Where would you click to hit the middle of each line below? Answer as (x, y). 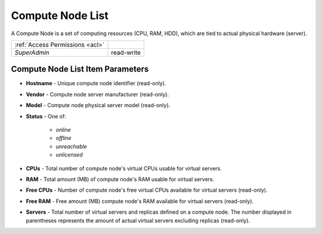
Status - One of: (46, 116)
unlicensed (69, 155)
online (63, 130)
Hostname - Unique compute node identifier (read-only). (96, 83)
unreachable (72, 146)
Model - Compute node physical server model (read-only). (98, 105)
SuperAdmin (32, 52)
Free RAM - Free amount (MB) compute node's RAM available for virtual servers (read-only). (140, 201)
